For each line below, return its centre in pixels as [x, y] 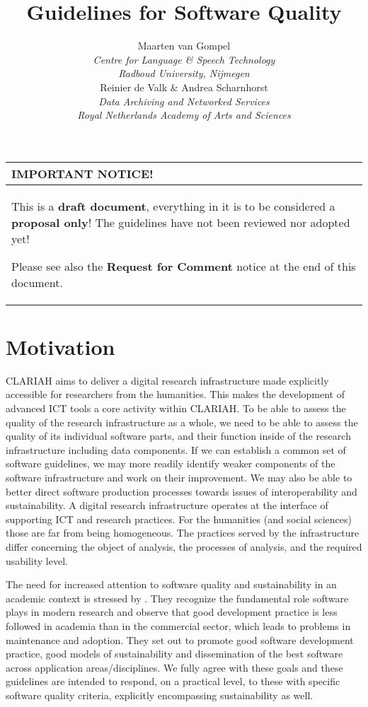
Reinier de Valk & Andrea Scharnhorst [184, 87]
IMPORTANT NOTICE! [82, 173]
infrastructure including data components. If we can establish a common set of [176, 449]
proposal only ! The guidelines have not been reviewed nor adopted [181, 222]
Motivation [61, 346]
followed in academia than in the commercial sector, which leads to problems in [178, 625]
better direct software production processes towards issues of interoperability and [182, 491]
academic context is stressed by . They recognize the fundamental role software [177, 598]
